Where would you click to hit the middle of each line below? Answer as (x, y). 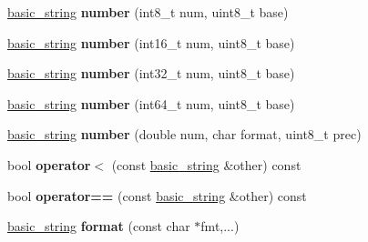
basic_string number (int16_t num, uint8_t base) (151, 42)
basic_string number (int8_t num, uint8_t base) (148, 12)
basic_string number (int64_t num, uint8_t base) (151, 103)
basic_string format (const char (99, 226)
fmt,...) (220, 226)
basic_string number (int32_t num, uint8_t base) (151, 73)
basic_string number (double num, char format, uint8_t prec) (184, 134)
